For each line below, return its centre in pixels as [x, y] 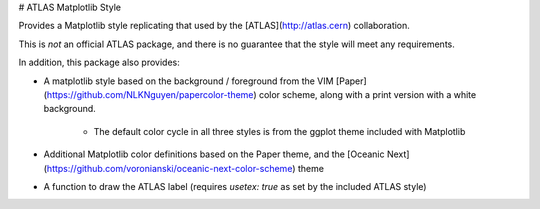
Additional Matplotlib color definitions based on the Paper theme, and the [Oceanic [214, 154]
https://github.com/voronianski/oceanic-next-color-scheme [169, 168]
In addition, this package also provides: [99, 62]
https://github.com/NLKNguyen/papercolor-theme [150, 94]
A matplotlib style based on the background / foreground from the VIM [188, 81]
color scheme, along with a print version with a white [367, 94]
